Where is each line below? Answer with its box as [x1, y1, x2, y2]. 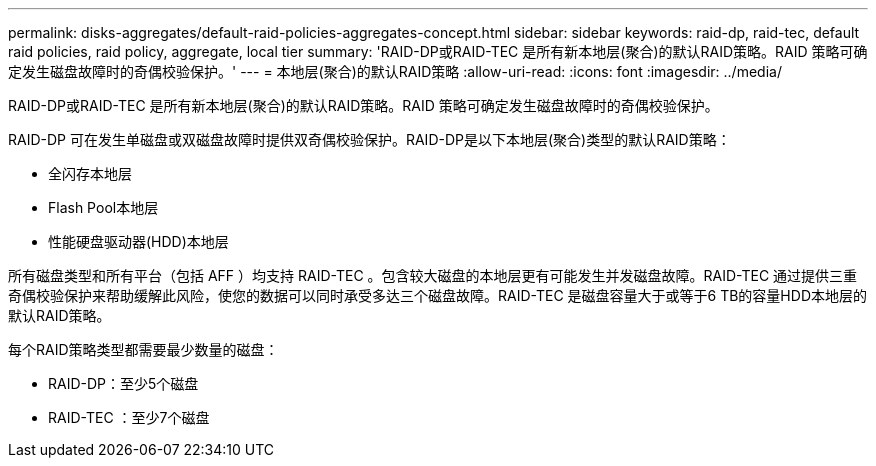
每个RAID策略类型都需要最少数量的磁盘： [8, 341, 279, 358]
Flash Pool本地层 [48, 199, 159, 216]
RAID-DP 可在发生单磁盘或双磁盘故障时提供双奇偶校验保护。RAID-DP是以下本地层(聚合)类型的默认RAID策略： [8, 131, 731, 148]
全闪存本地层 [48, 165, 132, 182]
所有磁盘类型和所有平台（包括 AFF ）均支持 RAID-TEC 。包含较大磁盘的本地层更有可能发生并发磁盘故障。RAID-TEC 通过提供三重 [8, 267, 858, 284]
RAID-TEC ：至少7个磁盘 [48, 409, 210, 426]
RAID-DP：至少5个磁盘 [48, 375, 199, 392]
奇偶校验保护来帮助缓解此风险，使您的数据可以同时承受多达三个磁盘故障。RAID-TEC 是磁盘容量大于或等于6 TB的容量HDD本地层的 [8, 287, 867, 304]
